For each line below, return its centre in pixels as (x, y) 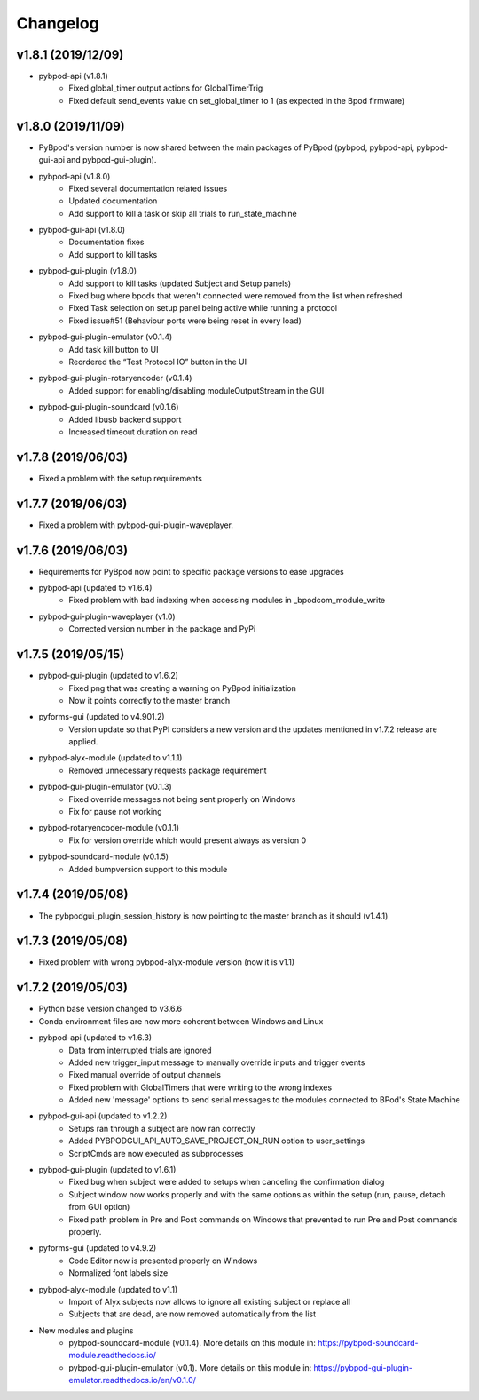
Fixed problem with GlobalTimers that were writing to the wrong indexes (200, 1087)
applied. (83, 742)
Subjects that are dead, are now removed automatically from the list (192, 1314)
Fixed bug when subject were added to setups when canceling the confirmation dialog (227, 1182)
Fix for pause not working (116, 812)
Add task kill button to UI (114, 349)
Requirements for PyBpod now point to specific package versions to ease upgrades (192, 571)
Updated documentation (113, 201)
